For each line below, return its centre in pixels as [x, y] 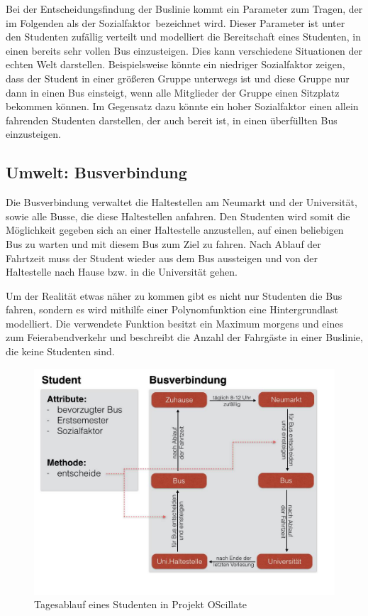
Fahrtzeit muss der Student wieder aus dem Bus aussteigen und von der [162, 258]
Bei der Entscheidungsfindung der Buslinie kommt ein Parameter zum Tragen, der [184, 9]
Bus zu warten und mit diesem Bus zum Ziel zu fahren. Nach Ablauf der [163, 243]
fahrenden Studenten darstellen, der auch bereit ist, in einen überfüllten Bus [172, 120]
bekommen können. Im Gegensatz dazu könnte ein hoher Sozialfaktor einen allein [182, 106]
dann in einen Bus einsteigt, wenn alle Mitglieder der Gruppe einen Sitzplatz [173, 92]
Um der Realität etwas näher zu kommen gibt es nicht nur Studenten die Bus [174, 295]
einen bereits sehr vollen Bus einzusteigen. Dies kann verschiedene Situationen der [184, 50]
